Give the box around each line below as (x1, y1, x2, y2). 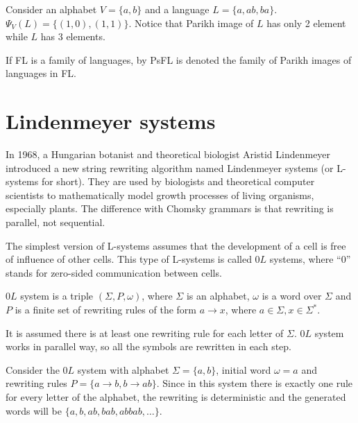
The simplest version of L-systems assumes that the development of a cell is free (6, 238, 346, 252)
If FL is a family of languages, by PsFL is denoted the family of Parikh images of (6, 52, 352, 67)
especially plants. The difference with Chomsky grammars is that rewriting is (6, 201, 334, 216)
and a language (145, 2, 210, 16)
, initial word (216, 362, 271, 377)
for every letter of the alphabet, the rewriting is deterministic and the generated (6, 390, 346, 404)
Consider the (6, 362, 60, 377)
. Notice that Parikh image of (128, 15, 254, 30)
